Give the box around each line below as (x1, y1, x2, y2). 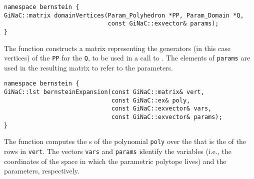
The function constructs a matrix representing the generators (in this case (4, 42, 230, 53)
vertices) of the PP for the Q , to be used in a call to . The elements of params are (4, 52, 250, 63)
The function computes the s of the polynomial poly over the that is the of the (4, 136, 246, 146)
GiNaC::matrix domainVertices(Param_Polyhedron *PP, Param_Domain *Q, (4, 11, 244, 19)
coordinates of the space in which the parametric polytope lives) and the (4, 155, 226, 166)
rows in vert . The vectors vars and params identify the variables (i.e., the (4, 146, 231, 156)
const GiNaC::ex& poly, (111, 96, 190, 104)
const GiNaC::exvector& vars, (111, 105, 212, 112)
